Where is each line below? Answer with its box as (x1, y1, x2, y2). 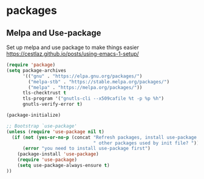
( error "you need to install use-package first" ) (22, 146, 151, 152)
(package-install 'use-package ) (17, 151, 99, 157)
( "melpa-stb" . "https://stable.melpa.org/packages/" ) (28, 79, 170, 85)
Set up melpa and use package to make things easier (6, 44, 140, 51)
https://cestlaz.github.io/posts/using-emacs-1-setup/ (6, 50, 140, 57)
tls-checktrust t (22, 90, 67, 96)
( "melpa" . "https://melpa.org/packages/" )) (28, 84, 143, 91)
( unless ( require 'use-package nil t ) (6, 128, 104, 135)
